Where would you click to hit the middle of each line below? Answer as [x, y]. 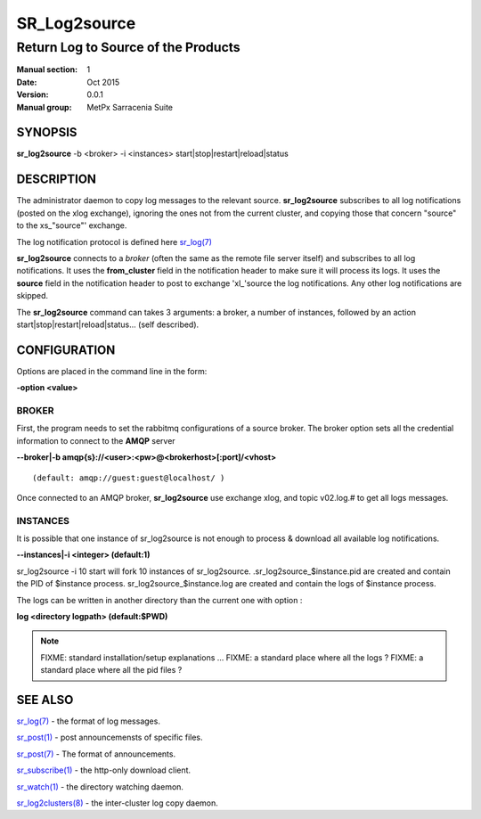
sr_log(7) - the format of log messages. [88, 721]
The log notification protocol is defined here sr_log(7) [114, 242]
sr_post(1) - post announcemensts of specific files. [110, 737]
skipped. [33, 296]
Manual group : [44, 107]
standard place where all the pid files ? [111, 670]
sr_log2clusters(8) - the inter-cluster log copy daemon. [117, 803]
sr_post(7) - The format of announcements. [96, 754]
